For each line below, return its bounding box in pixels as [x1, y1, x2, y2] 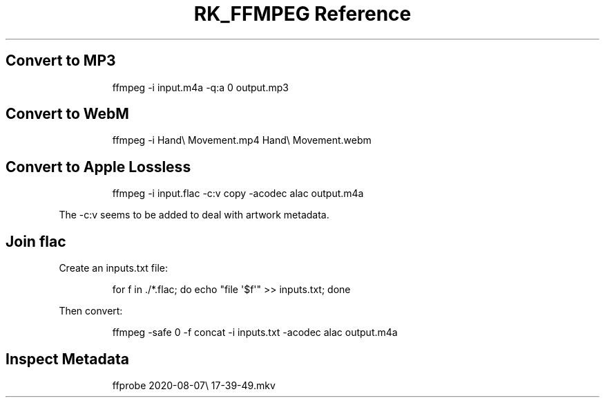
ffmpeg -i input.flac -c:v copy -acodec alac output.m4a [112, 187, 364, 200]
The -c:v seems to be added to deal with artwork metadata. [59, 209, 329, 221]
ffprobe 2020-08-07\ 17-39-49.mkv [112, 379, 276, 391]
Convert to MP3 [6, 52, 116, 70]
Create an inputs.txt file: [59, 262, 168, 274]
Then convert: [59, 305, 123, 317]
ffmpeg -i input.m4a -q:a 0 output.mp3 [112, 81, 289, 93]
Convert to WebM [6, 105, 129, 123]
